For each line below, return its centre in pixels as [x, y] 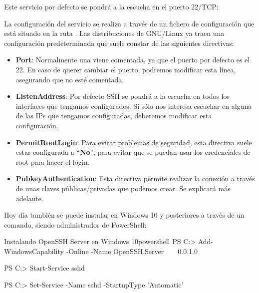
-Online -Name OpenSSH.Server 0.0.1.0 [132, 251]
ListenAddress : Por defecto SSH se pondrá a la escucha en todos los [123, 96]
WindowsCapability [34, 251]
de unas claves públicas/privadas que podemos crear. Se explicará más [123, 188]
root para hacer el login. [53, 161]
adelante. [29, 198]
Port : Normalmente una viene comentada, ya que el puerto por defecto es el [133, 60]
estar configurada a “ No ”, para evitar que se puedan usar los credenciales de [133, 152]
